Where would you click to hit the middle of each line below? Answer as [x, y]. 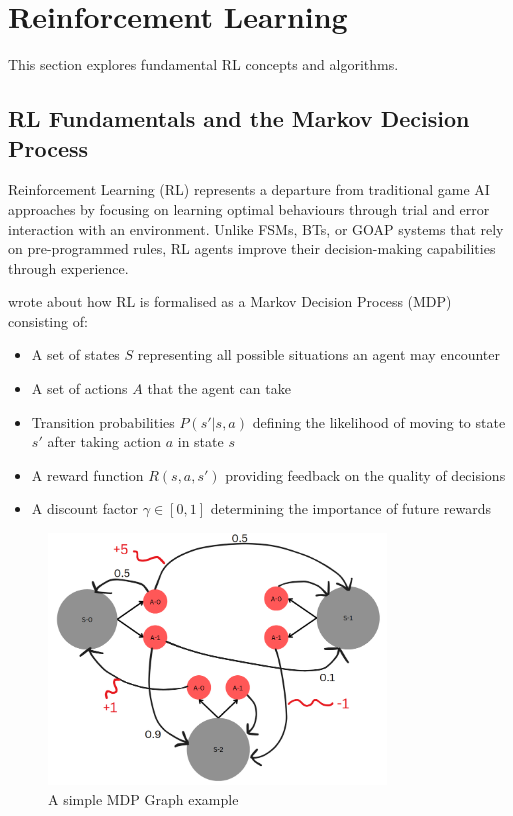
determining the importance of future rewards [350, 508]
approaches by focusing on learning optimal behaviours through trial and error [249, 208]
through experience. [68, 267]
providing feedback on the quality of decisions [365, 474]
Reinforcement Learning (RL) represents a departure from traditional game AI [249, 189]
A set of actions [79, 388]
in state [200, 441]
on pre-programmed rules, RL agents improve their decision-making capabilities [252, 248]
